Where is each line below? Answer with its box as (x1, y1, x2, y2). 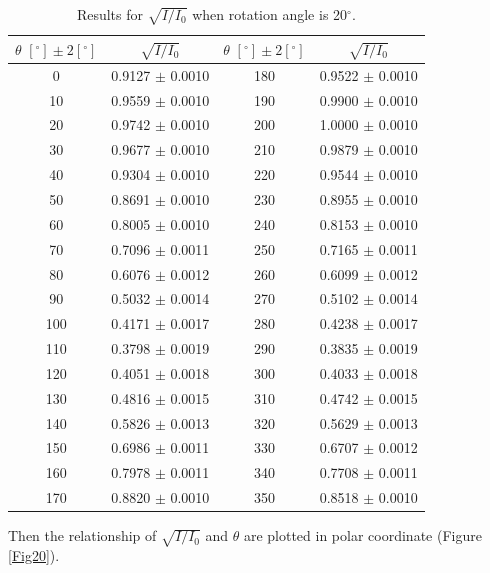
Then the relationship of (8, 525, 157, 546)
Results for (76, 4, 144, 24)
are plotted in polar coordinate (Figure (243, 525, 482, 546)
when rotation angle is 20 (192, 4, 348, 24)
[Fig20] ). (8, 544, 60, 565)
